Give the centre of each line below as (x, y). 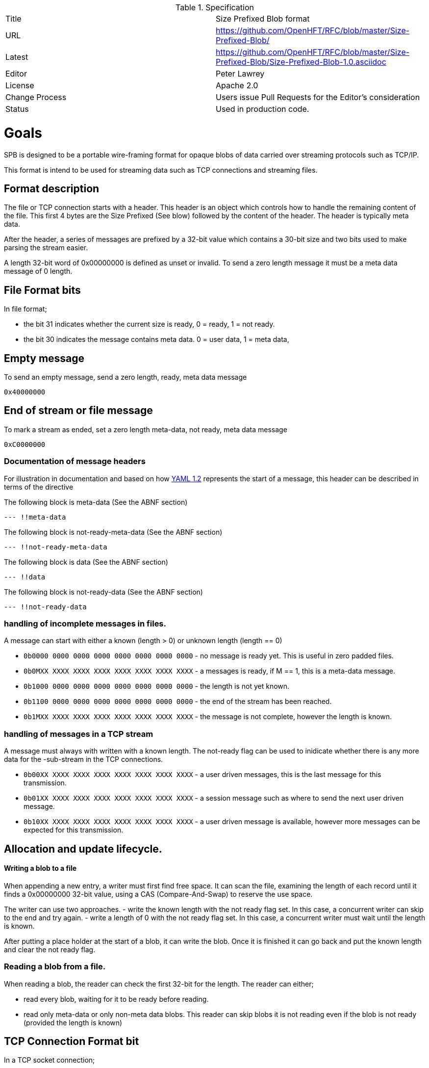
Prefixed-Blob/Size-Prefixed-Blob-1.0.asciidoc (301, 62)
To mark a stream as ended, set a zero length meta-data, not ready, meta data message (146, 429)
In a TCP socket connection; (50, 1060)
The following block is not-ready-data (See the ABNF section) (103, 592)
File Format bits (42, 290)
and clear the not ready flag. (50, 949)
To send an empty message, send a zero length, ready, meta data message (126, 377)
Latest (17, 57)
